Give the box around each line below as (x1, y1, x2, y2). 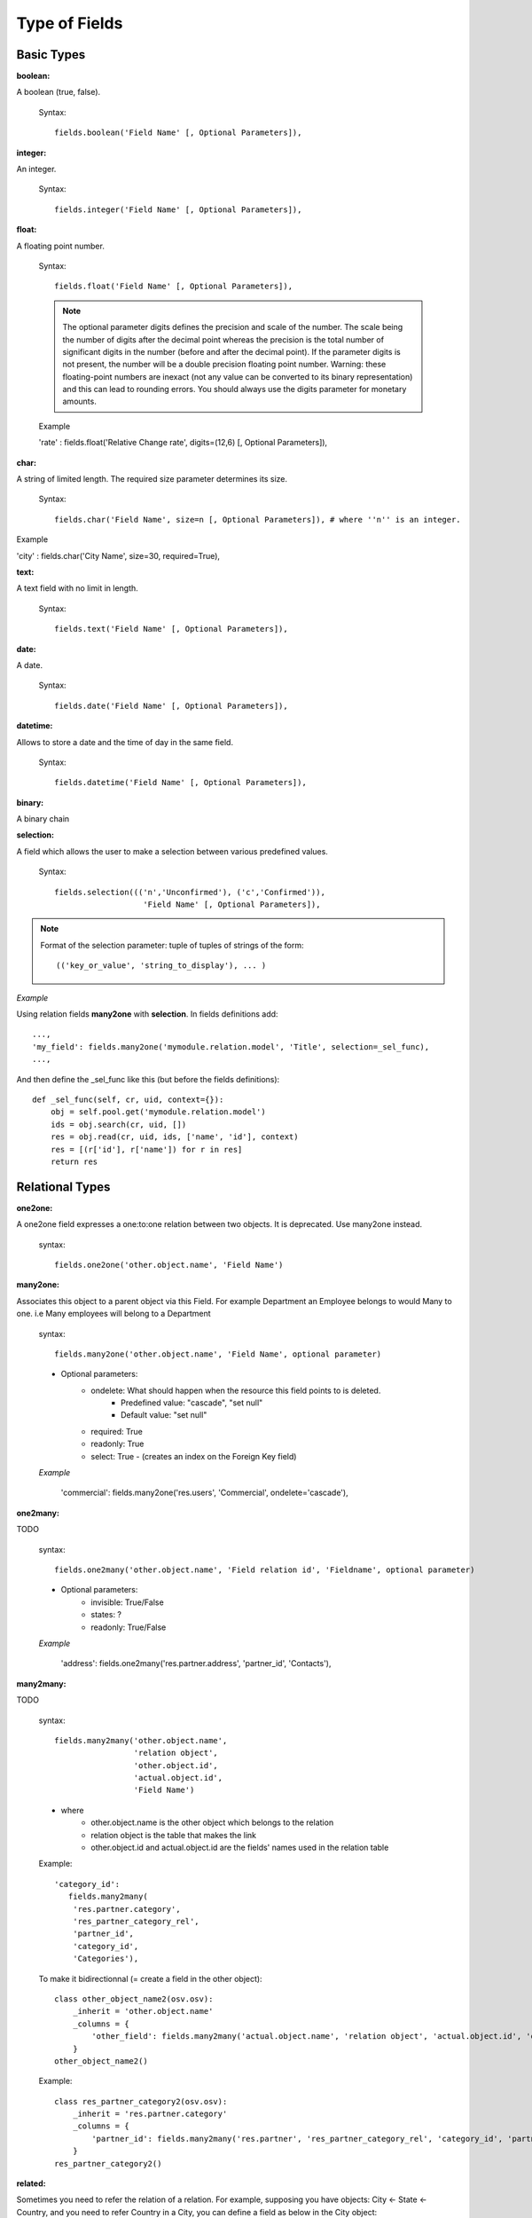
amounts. (62, 396, 97, 407)
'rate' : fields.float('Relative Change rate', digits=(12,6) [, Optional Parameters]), (38, 437, 328, 448)
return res (50, 1156, 98, 1167)
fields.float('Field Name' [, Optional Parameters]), (54, 281, 293, 292)
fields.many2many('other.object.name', (54, 1735, 228, 1745)
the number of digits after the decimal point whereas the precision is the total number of (62, 334, 385, 345)
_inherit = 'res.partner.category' (72, 2109, 228, 2120)
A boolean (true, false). (16, 87, 101, 98)
